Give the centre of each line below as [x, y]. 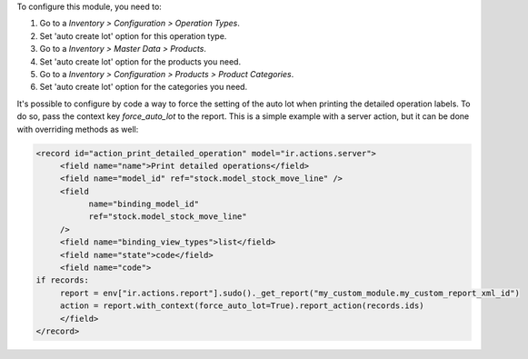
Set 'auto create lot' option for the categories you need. [144, 87]
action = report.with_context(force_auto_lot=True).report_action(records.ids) [242, 306]
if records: [63, 280]
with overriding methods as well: [78, 129]
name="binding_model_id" [144, 204]
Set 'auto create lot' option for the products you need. [140, 61]
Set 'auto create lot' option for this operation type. [133, 35]
